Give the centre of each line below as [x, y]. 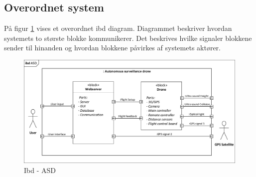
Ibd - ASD [40, 170]
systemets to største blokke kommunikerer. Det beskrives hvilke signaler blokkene [128, 38]
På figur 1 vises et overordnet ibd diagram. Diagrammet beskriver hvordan [118, 28]
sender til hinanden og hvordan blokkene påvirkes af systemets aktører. [112, 48]
